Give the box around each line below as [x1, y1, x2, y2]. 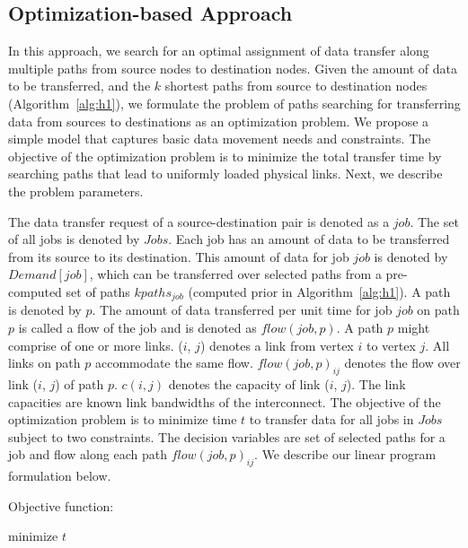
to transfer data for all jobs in [249, 410, 414, 429]
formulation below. [8, 466, 111, 485]
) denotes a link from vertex [199, 335, 354, 354]
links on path [8, 353, 81, 372]
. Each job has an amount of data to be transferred [168, 230, 450, 248]
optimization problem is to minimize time [8, 410, 237, 429]
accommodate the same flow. [94, 353, 253, 372]
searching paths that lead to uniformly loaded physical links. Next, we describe [8, 164, 443, 183]
